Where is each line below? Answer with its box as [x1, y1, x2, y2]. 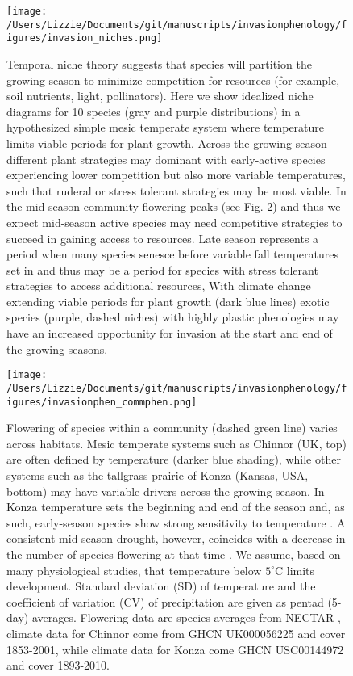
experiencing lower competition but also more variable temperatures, [6, 166, 346, 183]
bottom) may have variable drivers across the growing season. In [6, 482, 325, 499]
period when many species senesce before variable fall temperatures [6, 246, 338, 262]
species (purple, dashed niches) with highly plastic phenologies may [6, 309, 339, 325]
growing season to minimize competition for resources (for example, [6, 71, 340, 88]
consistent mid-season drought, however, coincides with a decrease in [6, 530, 346, 547]
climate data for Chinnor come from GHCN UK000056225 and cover [6, 624, 346, 641]
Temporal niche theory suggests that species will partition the [6, 55, 312, 72]
